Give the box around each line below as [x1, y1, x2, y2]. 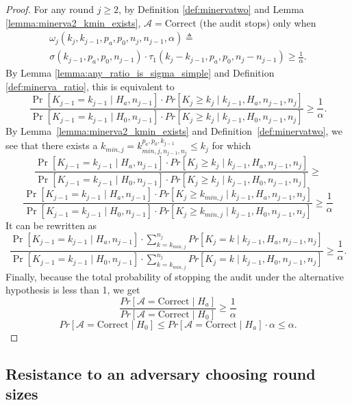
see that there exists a [5, 138, 98, 153]
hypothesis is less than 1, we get [5, 283, 140, 297]
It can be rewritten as [5, 218, 97, 233]
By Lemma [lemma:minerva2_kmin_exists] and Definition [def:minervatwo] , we [5, 124, 343, 138]
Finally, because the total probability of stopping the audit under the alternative [5, 269, 344, 283]
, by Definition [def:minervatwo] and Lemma [118, 2, 304, 16]
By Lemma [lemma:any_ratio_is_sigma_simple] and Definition [5, 66, 275, 80]
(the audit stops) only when [199, 15, 316, 29]
